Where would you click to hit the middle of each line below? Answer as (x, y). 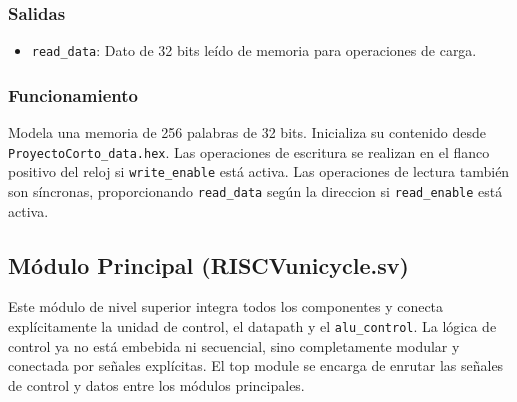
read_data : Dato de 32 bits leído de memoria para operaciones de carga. (254, 50)
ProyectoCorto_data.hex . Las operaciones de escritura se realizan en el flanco (249, 151)
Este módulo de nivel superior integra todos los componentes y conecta (226, 306)
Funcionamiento (73, 94)
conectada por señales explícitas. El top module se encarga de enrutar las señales (256, 365)
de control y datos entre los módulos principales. (156, 384)
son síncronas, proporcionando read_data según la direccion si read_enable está (255, 191)
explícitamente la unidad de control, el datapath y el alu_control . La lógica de (252, 326)
